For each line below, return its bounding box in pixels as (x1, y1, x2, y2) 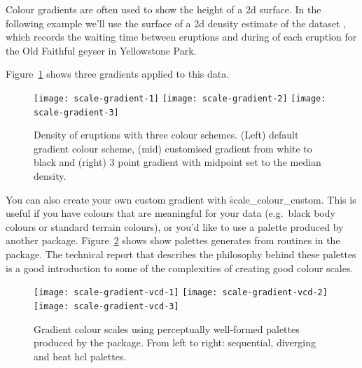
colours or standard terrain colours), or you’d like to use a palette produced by (6, 219, 344, 234)
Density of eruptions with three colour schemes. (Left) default (34, 127, 299, 142)
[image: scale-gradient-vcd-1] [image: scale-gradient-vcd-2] (34, 288, 328, 298)
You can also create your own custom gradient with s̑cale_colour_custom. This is (6, 192, 356, 206)
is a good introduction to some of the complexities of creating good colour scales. (6, 260, 354, 275)
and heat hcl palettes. (34, 348, 127, 363)
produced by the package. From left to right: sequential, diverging (34, 335, 316, 350)
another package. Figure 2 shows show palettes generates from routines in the (6, 233, 340, 248)
